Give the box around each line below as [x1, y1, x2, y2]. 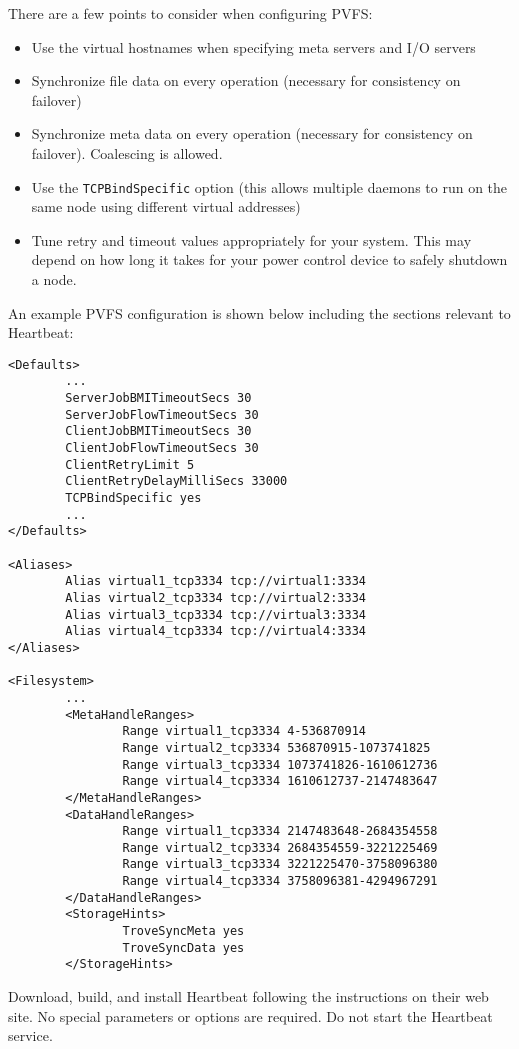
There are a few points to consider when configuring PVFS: [8, 3, 373, 23]
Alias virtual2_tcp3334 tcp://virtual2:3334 [65, 590, 366, 605]
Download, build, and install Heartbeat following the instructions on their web [8, 986, 489, 1007]
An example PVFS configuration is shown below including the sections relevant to [8, 302, 511, 323]
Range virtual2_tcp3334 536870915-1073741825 [122, 740, 431, 755]
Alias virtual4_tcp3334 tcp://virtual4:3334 [65, 624, 366, 639]
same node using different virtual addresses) [31, 196, 301, 217]
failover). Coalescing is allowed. [31, 142, 223, 163]
